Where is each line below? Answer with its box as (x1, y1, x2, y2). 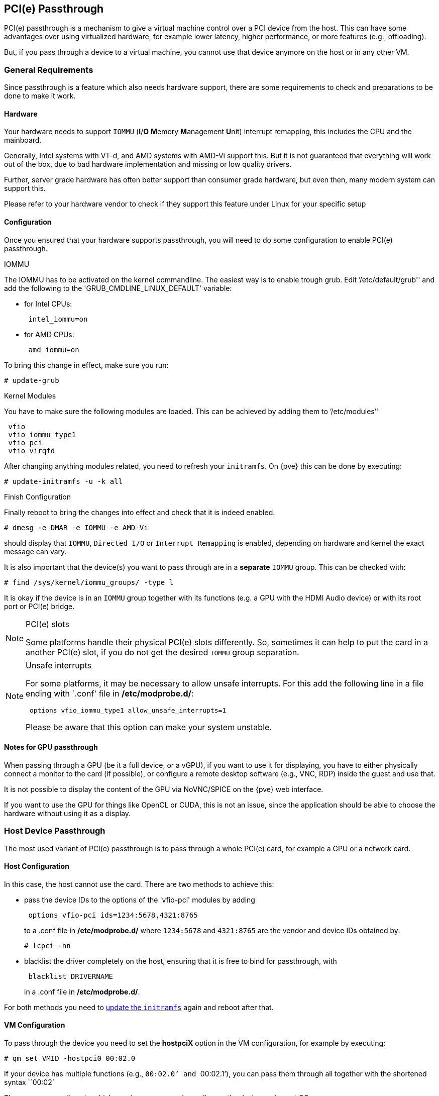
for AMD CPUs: (24, 330, 74, 339)
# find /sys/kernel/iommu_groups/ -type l (4, 578, 174, 586)
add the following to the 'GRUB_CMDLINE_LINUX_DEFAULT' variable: (4, 283, 232, 292)
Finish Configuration (4, 492, 71, 501)
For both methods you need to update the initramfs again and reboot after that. (4, 1003, 274, 1012)
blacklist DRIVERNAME (28, 972, 114, 980)
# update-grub (4, 376, 59, 384)
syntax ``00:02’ (4, 1078, 54, 1087)
